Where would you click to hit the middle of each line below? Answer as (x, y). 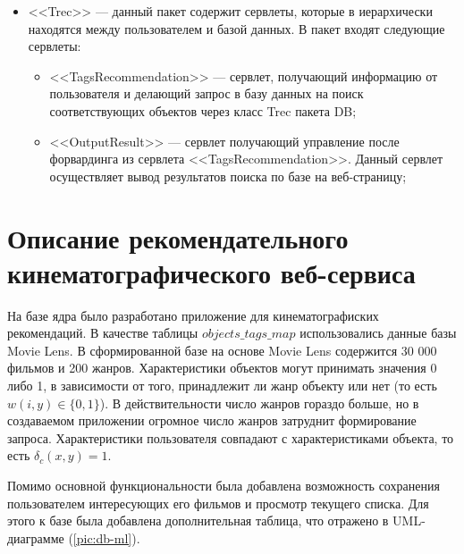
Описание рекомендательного (178, 237)
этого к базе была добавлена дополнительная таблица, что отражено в (198, 520)
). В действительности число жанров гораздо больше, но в (259, 403)
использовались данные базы (378, 333)
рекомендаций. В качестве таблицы (103, 333)
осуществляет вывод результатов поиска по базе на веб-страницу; (228, 176)
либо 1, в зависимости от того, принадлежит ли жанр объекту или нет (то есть (222, 386)
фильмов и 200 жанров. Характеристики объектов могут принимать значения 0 (222, 368)
